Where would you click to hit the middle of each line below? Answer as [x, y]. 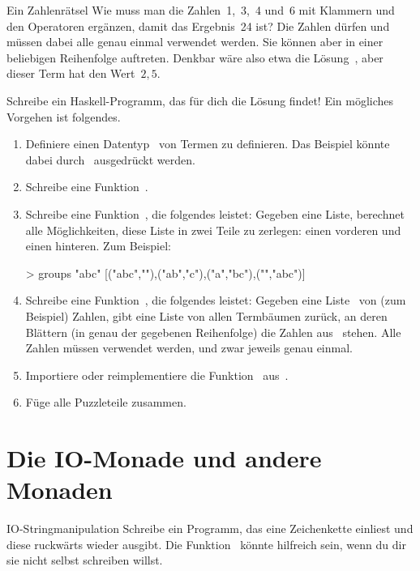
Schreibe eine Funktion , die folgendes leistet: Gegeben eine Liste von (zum [216, 300]
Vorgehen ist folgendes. [64, 116]
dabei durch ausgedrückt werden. [110, 159]
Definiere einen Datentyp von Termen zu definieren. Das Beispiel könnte [208, 144]
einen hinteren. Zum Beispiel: [98, 246]
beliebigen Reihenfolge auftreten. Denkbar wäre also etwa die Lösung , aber [195, 57]
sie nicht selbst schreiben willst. [85, 560]
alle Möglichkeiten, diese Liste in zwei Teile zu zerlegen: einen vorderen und [213, 230]
